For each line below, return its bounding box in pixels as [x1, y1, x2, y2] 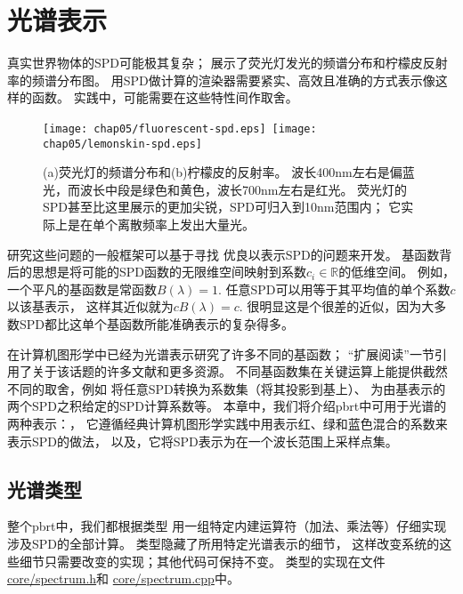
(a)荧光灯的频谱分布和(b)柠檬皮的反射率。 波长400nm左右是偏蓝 [43, 163, 415, 181]
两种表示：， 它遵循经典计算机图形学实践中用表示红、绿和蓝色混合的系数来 [7, 413, 448, 432]
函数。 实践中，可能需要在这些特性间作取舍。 [31, 88, 298, 107]
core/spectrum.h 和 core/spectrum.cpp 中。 [7, 569, 240, 588]
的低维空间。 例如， [338, 262, 455, 281]
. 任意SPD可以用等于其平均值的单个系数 [217, 279, 451, 298]
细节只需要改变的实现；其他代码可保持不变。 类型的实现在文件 [19, 551, 386, 570]
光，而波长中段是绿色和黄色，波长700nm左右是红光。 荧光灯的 [43, 180, 408, 198]
